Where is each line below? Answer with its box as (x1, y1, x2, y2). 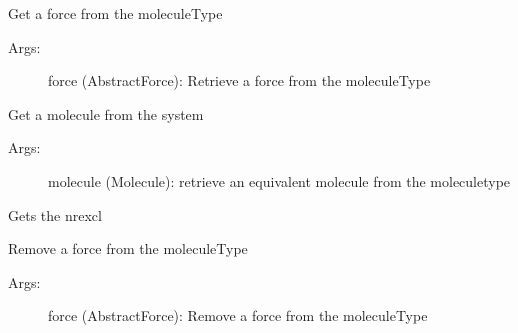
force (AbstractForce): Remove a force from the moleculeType (48, 305, 428, 326)
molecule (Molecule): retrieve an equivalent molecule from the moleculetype (48, 170, 511, 191)
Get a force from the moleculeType (8, 3, 223, 23)
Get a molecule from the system (8, 103, 204, 124)
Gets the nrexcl (8, 204, 102, 225)
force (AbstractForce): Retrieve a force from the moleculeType (48, 70, 431, 91)
